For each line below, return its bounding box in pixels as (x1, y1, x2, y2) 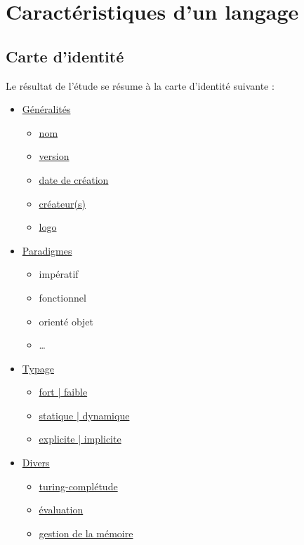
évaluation (39, 502, 84, 517)
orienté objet (39, 314, 94, 328)
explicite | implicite (39, 431, 121, 446)
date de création (39, 172, 109, 187)
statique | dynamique (39, 408, 130, 422)
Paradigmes (22, 243, 72, 257)
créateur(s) (39, 196, 86, 210)
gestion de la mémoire (39, 525, 133, 540)
